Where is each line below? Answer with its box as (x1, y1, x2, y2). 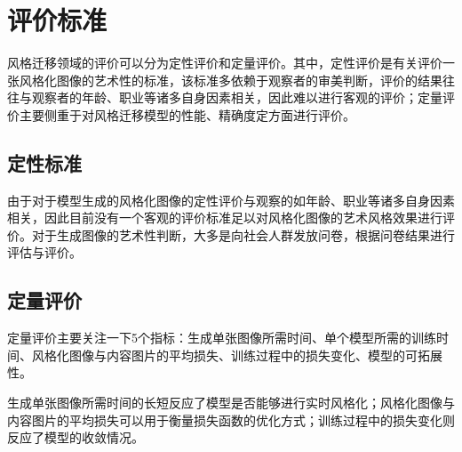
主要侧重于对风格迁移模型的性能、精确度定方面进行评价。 (19, 105, 355, 124)
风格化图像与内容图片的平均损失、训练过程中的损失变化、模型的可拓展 (31, 345, 442, 364)
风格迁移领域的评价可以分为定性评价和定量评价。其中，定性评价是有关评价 (7, 53, 442, 72)
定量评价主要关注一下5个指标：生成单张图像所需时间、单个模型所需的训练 (7, 328, 436, 347)
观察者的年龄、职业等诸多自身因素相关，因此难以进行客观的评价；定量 (31, 88, 442, 107)
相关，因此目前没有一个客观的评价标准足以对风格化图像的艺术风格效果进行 (7, 208, 442, 227)
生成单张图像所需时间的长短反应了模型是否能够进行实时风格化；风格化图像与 (7, 393, 455, 412)
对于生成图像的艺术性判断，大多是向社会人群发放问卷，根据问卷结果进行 (31, 225, 455, 244)
